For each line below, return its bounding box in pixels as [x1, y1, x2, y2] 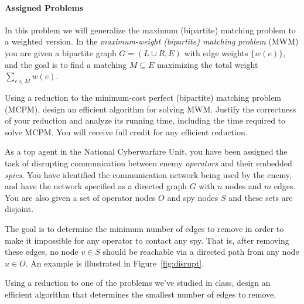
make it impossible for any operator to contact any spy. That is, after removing [5, 234, 289, 246]
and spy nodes [167, 191, 218, 203]
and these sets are [228, 191, 293, 203]
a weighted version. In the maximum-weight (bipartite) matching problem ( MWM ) [5, 35, 299, 47]
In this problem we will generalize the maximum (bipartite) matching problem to [5, 23, 296, 36]
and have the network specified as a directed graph [5, 180, 187, 192]
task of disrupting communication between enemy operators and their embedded [5, 156, 292, 169]
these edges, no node [5, 245, 78, 258]
